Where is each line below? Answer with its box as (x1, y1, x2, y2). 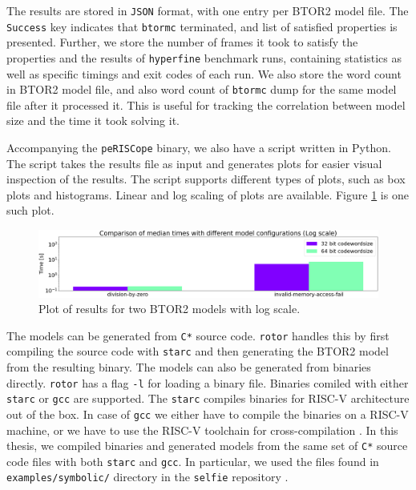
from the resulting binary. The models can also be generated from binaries (6, 359, 371, 375)
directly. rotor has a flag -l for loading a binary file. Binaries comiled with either (6, 374, 409, 391)
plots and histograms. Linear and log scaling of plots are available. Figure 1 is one (6, 186, 409, 203)
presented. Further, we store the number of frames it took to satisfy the (6, 34, 358, 50)
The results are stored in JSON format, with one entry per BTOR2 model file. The (6, 2, 409, 18)
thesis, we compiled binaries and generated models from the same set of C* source (6, 437, 408, 454)
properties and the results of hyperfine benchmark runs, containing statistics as (6, 49, 402, 66)
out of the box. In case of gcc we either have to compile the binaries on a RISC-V (6, 405, 409, 422)
